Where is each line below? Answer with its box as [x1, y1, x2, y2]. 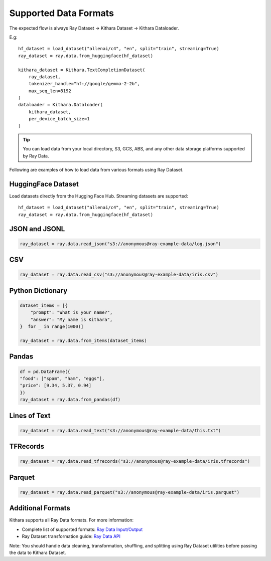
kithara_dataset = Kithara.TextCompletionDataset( [18, 67, 146, 73]
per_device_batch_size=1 [28, 116, 90, 122]
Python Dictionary [9, 286, 68, 295]
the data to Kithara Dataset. [9, 549, 66, 556]
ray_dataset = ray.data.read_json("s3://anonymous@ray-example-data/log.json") [20, 241, 221, 247]
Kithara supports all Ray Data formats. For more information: [9, 517, 134, 523]
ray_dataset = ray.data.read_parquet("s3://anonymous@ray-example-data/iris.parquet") [20, 489, 240, 495]
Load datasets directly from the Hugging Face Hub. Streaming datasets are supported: [9, 193, 188, 199]
